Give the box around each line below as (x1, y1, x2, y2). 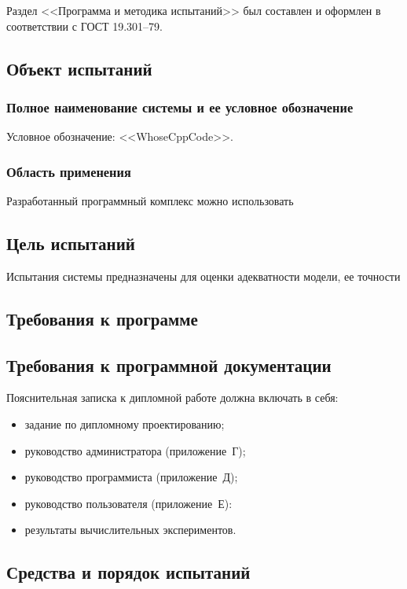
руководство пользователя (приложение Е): (24, 495, 233, 511)
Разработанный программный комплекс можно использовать (6, 193, 294, 208)
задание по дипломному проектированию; (24, 415, 225, 432)
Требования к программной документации (6, 352, 332, 377)
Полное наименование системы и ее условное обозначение (6, 97, 354, 116)
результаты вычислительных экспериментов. (24, 521, 236, 538)
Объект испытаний (6, 56, 152, 80)
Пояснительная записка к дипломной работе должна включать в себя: (6, 389, 339, 406)
